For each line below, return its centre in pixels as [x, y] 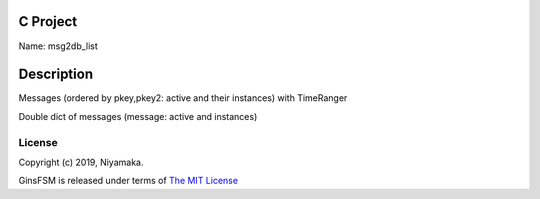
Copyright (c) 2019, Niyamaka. [81, 162]
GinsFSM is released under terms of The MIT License [128, 181]
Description [56, 74]
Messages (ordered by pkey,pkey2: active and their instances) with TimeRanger [183, 98]
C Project [48, 21]
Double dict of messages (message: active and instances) [138, 116]
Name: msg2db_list [58, 46]
